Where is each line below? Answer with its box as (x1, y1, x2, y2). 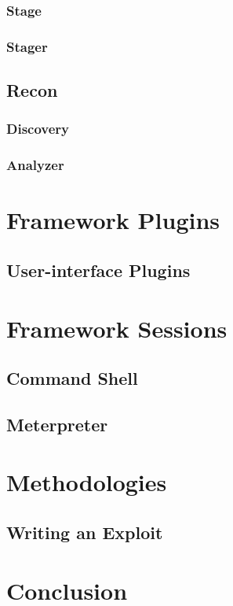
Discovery (6, 119, 70, 139)
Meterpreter (6, 412, 108, 436)
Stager (6, 36, 48, 56)
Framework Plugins (6, 204, 220, 236)
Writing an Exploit (6, 520, 163, 545)
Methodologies (6, 466, 167, 498)
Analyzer (6, 155, 64, 175)
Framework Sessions (6, 312, 228, 344)
